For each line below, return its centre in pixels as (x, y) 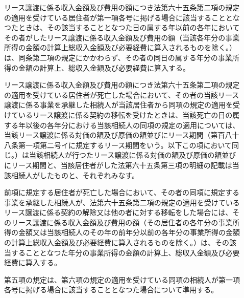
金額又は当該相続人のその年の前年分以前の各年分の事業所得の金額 (129, 232)
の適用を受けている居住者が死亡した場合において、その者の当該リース (122, 94)
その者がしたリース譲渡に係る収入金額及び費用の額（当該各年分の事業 (122, 37)
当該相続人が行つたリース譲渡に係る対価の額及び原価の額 (125, 155)
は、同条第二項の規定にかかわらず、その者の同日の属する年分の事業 (118, 57)
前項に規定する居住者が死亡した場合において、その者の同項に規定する (122, 192)
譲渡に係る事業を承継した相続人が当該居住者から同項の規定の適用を (118, 105)
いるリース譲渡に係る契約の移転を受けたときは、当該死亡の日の (125, 114)
